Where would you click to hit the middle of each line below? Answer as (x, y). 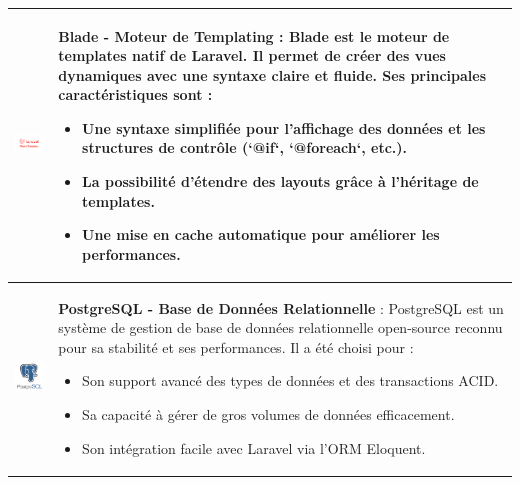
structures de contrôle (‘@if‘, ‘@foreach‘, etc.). (245, 147)
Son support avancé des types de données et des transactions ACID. (290, 380)
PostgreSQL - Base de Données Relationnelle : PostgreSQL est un (281, 307)
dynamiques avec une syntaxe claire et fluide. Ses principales (272, 74)
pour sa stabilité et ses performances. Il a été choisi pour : (236, 346)
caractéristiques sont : (135, 94)
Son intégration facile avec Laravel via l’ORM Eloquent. (254, 447)
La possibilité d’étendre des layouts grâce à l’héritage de (280, 181)
